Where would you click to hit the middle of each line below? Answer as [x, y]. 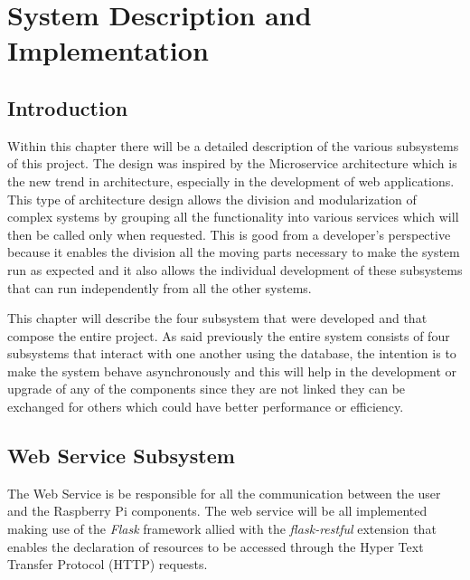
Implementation [108, 50]
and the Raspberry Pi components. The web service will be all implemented [217, 511]
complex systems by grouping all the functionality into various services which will [233, 217]
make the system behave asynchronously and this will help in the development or [232, 371]
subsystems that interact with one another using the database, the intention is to [232, 353]
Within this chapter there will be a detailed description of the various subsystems [233, 145]
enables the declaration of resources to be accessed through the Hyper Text [216, 546]
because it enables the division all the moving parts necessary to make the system [234, 252]
